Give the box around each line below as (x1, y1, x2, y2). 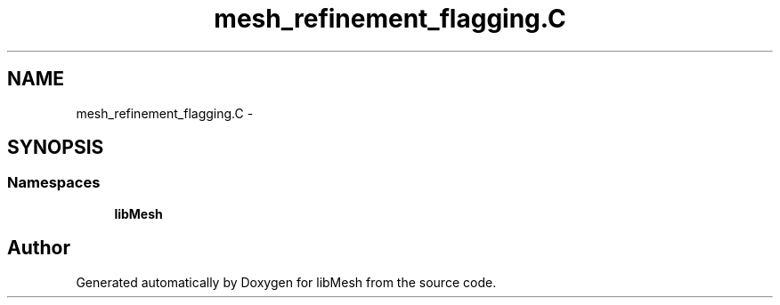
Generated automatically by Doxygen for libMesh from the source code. (76, 274, 497, 290)
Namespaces (7, 173, 101, 192)
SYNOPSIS (7, 136, 104, 159)
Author (7, 237, 70, 260)
